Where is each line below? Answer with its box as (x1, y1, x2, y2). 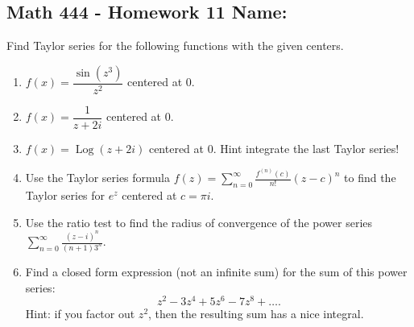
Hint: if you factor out (25, 305, 135, 322)
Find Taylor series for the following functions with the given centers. (6, 37, 344, 54)
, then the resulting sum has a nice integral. (148, 305, 364, 322)
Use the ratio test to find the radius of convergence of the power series (25, 213, 373, 230)
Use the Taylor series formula (25, 169, 171, 186)
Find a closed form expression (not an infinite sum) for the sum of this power (25, 263, 408, 279)
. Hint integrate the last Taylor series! (213, 139, 400, 156)
